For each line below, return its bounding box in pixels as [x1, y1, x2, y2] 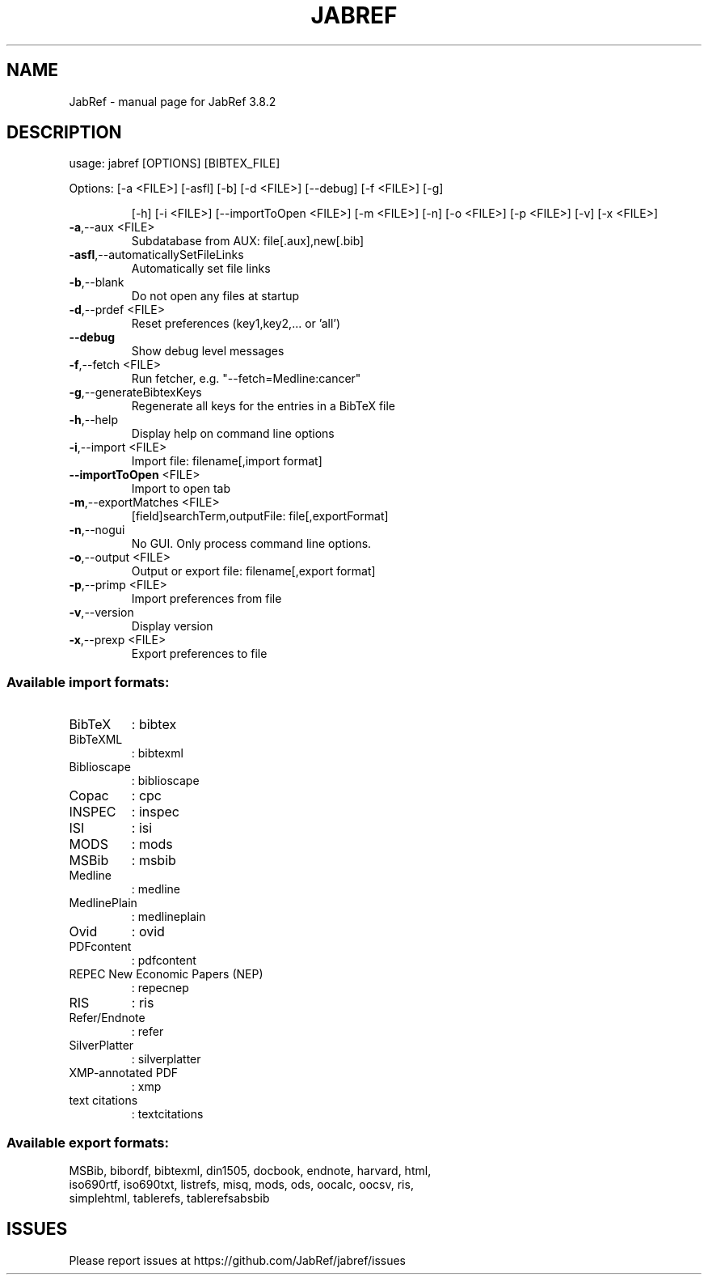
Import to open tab [131, 481, 230, 496]
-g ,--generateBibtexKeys [69, 385, 202, 400]
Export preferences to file [131, 647, 268, 661]
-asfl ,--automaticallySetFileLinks [69, 248, 244, 262]
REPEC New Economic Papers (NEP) [69, 967, 263, 982]
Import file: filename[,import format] [131, 454, 322, 469]
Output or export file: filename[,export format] [131, 564, 376, 579]
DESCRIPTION [6, 122, 122, 143]
